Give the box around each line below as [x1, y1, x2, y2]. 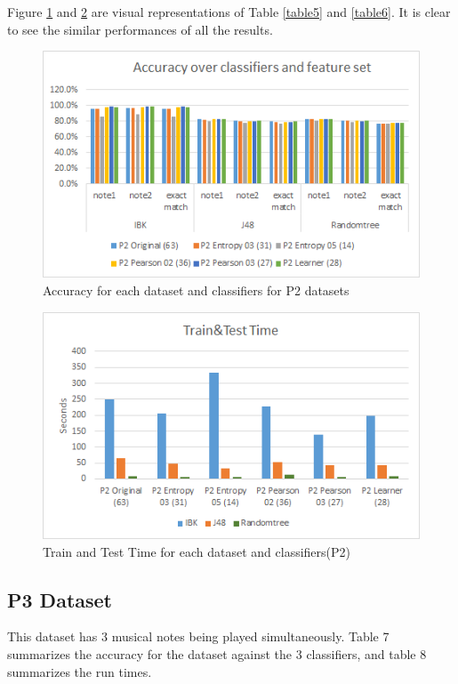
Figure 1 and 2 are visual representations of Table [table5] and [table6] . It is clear [7, 3, 451, 20]
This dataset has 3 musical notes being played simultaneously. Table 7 [7, 627, 390, 646]
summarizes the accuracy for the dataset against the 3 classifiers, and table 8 [7, 644, 427, 663]
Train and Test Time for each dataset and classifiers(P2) [43, 542, 351, 560]
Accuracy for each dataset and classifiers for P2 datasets [43, 281, 350, 300]
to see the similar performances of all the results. [7, 20, 273, 38]
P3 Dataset [7, 585, 112, 613]
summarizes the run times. [7, 662, 152, 680]
